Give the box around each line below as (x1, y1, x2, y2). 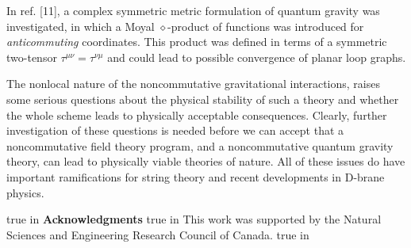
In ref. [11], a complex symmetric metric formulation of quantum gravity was (6, 2, 380, 18)
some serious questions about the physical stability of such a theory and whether (6, 90, 399, 107)
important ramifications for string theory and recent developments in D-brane (6, 168, 385, 185)
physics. (6, 184, 44, 200)
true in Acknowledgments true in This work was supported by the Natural (6, 211, 382, 227)
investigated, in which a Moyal (6, 17, 155, 34)
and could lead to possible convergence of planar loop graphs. (107, 48, 406, 65)
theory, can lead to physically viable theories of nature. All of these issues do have (6, 153, 405, 170)
